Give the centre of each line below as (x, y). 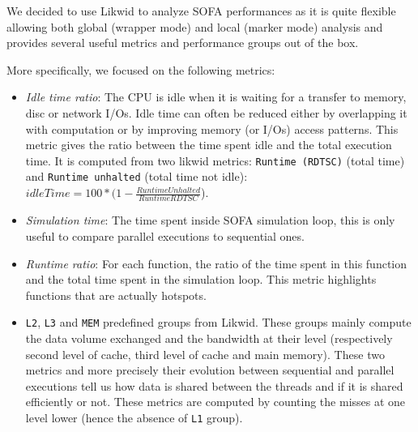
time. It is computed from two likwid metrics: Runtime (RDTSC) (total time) (215, 160)
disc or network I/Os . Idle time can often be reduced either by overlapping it (216, 112)
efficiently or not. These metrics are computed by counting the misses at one (215, 402)
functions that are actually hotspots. (116, 295)
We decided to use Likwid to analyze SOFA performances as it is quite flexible (201, 11)
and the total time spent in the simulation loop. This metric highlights (201, 279)
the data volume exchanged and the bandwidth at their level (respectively (209, 338)
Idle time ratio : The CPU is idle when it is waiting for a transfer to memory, (216, 97)
